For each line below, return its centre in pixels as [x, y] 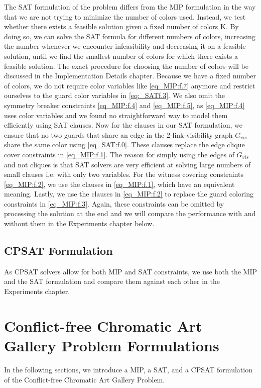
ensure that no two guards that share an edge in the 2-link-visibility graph [118, 134]
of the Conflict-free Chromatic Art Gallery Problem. [85, 379]
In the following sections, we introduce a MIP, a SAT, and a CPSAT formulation [128, 369]
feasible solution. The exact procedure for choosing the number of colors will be [126, 66]
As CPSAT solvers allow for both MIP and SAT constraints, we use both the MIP [130, 271]
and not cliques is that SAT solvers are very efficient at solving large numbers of [127, 164]
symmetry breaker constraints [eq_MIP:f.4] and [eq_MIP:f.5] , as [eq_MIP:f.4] [124, 105]
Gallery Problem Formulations [112, 346]
